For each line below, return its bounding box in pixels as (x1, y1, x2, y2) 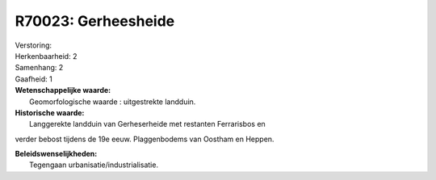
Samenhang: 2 (15, 63, 64, 73)
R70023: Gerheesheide (15, 12, 175, 30)
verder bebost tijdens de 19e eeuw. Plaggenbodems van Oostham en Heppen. (15, 134, 275, 144)
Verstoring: (15, 40, 52, 50)
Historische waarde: (15, 107, 85, 117)
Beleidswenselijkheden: (15, 149, 98, 159)
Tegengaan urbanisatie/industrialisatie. (29, 160, 159, 170)
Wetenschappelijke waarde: (15, 86, 111, 95)
